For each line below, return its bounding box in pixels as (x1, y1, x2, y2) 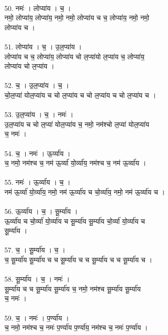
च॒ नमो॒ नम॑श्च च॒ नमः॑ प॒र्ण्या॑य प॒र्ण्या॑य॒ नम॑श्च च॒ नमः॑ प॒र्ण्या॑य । (4, 322, 148, 333)
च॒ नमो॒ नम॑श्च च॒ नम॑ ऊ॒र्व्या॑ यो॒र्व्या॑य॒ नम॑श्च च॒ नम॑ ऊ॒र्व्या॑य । (4, 158, 146, 168)
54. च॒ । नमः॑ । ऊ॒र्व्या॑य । (4, 148, 71, 158)
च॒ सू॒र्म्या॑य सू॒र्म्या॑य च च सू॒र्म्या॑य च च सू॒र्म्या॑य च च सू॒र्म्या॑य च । (4, 254, 152, 265)
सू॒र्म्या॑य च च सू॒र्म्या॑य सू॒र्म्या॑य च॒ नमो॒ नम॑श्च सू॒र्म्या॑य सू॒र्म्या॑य (4, 283, 141, 293)
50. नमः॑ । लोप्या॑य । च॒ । (4, 2, 71, 13)
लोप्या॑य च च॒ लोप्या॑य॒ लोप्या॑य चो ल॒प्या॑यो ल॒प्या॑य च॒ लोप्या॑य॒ (4, 51, 144, 61)
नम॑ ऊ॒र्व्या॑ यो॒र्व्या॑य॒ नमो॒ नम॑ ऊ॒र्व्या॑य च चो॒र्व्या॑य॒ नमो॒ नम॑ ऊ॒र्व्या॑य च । (4, 186, 165, 197)
